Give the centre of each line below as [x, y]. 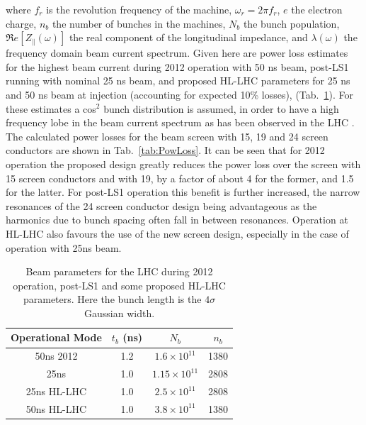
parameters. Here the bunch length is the [112, 299]
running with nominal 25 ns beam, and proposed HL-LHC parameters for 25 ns [178, 81]
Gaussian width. [120, 313]
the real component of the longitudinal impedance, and [188, 37]
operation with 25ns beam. [64, 247]
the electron [317, 9]
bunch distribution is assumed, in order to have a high [221, 108]
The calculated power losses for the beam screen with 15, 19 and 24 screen [167, 136]
